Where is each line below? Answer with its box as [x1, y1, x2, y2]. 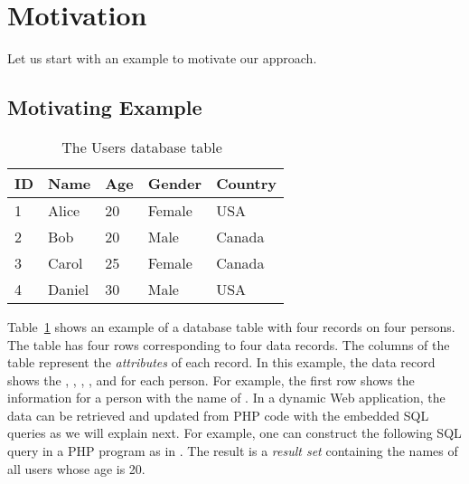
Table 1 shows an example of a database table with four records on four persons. [7, 317, 455, 336]
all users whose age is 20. [7, 459, 145, 478]
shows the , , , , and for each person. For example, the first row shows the [7, 370, 415, 389]
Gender [147, 172, 202, 194]
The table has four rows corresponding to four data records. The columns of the [7, 335, 450, 354]
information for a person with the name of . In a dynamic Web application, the [7, 388, 446, 407]
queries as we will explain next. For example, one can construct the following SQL [7, 423, 462, 442]
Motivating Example [7, 93, 202, 121]
